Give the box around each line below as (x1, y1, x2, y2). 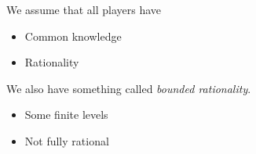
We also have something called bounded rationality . (6, 80, 251, 96)
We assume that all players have (6, 2, 162, 17)
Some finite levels (24, 106, 108, 123)
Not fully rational (24, 132, 109, 149)
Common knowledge (24, 27, 122, 44)
